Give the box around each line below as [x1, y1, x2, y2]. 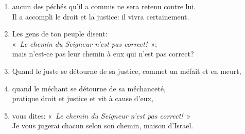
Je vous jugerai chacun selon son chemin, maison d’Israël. [12, 120, 194, 131]
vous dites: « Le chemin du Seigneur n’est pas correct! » [12, 110, 191, 121]
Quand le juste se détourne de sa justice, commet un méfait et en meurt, [12, 65, 241, 76]
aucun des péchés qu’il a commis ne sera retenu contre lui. [12, 1, 196, 11]
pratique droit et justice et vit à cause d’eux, [12, 93, 153, 104]
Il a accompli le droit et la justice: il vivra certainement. [12, 11, 189, 22]
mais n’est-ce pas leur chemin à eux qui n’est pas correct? [12, 48, 194, 59]
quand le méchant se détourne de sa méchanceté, [12, 83, 166, 93]
